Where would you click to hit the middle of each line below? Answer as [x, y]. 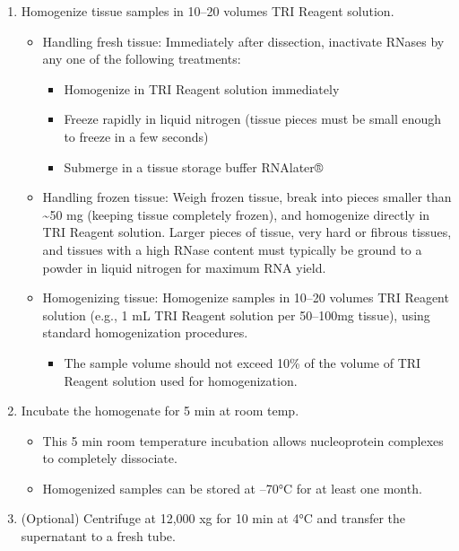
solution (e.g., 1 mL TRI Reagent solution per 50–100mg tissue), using [236, 315]
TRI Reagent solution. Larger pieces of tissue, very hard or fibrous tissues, [247, 232]
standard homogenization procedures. [145, 332]
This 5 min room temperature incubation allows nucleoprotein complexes [243, 440]
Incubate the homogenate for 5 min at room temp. [160, 411]
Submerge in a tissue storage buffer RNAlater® [194, 166]
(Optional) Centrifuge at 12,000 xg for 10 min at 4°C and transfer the [213, 518]
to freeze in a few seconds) [136, 136]
